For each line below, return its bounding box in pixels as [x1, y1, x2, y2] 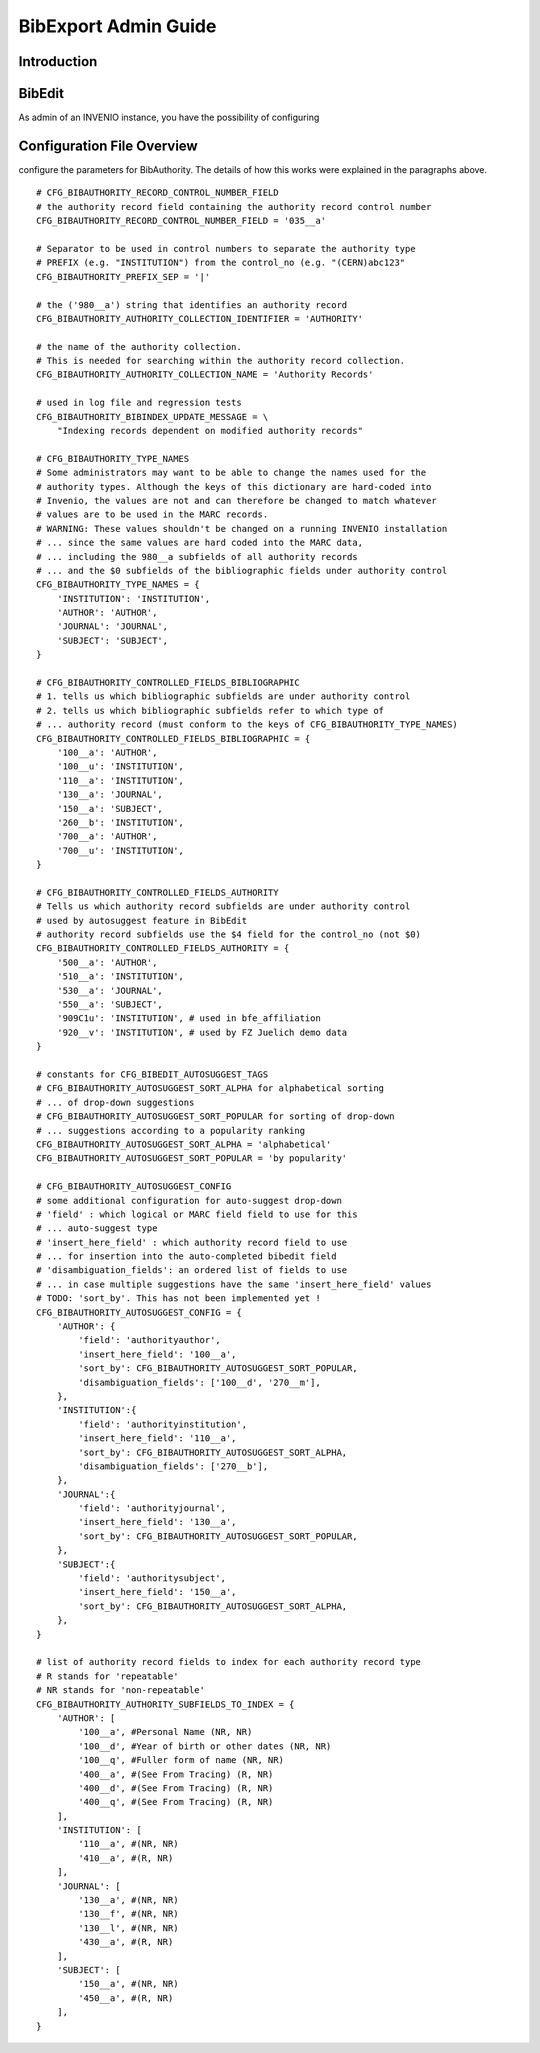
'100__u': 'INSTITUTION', [56, 761, 185, 772]
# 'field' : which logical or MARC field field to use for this [36, 1208, 359, 1220]
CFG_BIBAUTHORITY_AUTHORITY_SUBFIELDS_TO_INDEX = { [36, 1698, 295, 1710]
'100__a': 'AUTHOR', [56, 747, 158, 758]
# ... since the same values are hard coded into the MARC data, [36, 537, 364, 549]
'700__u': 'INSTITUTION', [56, 845, 185, 856]
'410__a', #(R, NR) [78, 1852, 174, 1864]
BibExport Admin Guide [18, 15, 217, 37]
